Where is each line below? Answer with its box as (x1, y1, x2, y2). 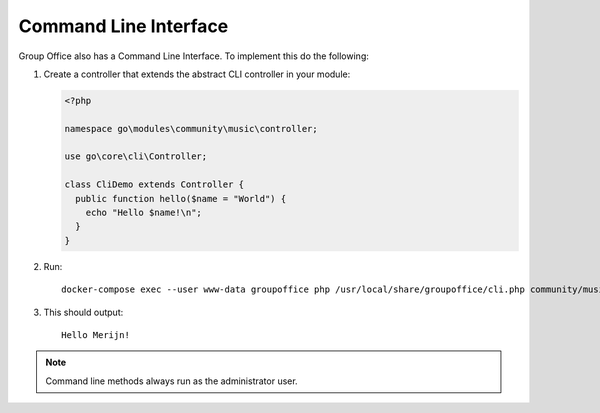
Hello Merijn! (61, 329, 130, 340)
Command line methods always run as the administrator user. (45, 375, 299, 387)
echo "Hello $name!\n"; (85, 207, 202, 219)
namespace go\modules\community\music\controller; (64, 123, 319, 134)
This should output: (43, 306, 124, 318)
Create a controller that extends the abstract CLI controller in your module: (43, 68, 351, 80)
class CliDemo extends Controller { (64, 179, 245, 190)
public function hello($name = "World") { (75, 193, 287, 204)
